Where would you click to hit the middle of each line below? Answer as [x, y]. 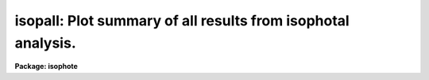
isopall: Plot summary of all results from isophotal [182, 21]
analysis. [45, 43]
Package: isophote [46, 67]
